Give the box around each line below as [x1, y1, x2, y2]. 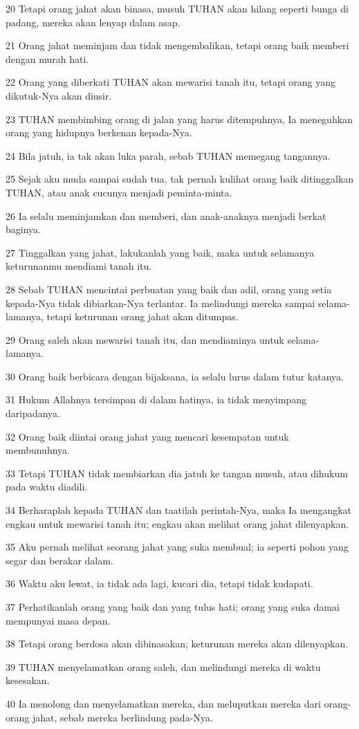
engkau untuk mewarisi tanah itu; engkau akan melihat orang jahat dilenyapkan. [6, 516, 349, 530]
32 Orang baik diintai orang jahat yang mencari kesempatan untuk [6, 429, 289, 443]
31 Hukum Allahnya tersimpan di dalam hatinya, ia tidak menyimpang [6, 392, 306, 407]
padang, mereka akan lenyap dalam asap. [6, 15, 181, 29]
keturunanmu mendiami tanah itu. [6, 259, 152, 273]
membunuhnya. [6, 443, 70, 457]
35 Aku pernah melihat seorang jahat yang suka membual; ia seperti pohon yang [6, 539, 349, 554]
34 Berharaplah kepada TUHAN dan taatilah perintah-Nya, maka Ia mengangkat [6, 503, 352, 517]
